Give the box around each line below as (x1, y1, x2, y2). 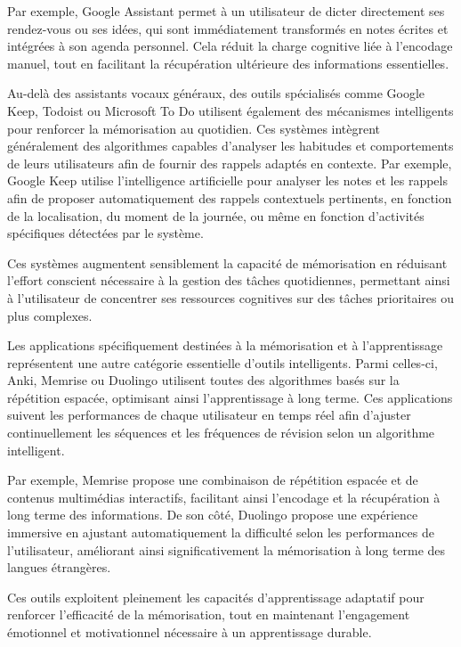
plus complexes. (7, 306, 93, 324)
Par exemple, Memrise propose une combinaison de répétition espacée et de (7, 471, 418, 489)
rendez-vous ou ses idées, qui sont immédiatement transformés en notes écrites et (7, 19, 449, 37)
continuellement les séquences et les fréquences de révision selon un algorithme (7, 423, 435, 442)
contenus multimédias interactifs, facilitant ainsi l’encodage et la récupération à (7, 487, 441, 506)
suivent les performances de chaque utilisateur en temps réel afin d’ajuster (7, 405, 411, 424)
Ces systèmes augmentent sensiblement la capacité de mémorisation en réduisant (7, 253, 448, 272)
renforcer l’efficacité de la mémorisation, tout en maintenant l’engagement (7, 605, 410, 624)
